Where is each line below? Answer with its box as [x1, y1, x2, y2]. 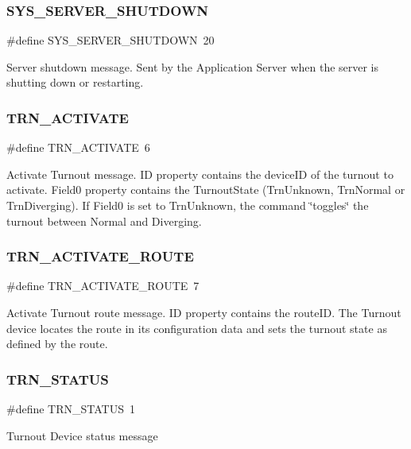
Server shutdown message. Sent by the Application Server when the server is [6, 58, 379, 75]
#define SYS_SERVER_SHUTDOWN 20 [6, 32, 215, 48]
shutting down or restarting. [6, 74, 144, 91]
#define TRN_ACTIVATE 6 [6, 139, 150, 156]
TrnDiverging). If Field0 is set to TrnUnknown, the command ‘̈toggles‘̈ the [6, 197, 369, 213]
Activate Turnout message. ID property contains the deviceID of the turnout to [6, 165, 394, 182]
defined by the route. [6, 335, 108, 352]
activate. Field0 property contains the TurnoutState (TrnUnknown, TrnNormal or [6, 181, 405, 198]
